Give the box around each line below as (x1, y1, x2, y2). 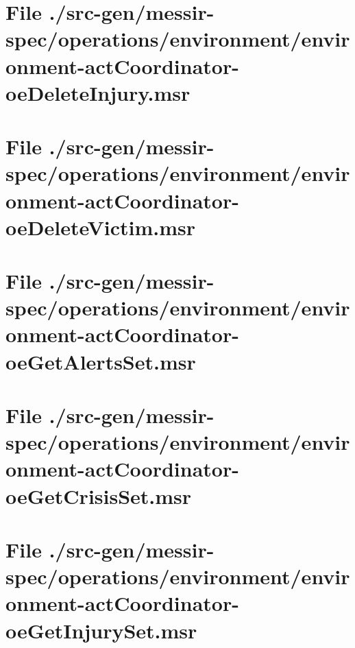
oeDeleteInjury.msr (5, 78, 191, 106)
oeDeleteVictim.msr (5, 213, 196, 241)
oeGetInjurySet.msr (5, 616, 197, 644)
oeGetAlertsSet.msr (5, 347, 196, 375)
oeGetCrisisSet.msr (5, 481, 192, 509)
